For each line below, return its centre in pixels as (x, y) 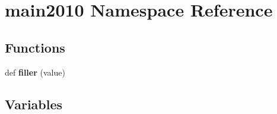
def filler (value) (35, 72)
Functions (35, 47)
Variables (34, 104)
